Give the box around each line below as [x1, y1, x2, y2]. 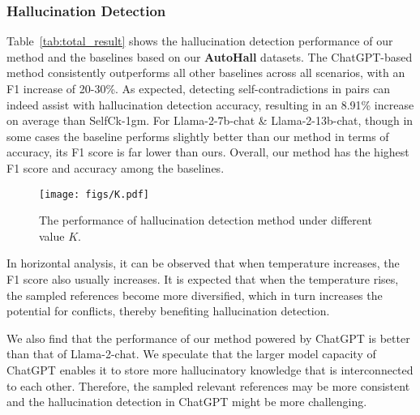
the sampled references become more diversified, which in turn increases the [6, 286, 383, 303]
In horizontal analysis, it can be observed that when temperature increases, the [6, 255, 400, 272]
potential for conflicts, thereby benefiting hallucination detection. [6, 302, 330, 319]
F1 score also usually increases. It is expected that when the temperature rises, [6, 271, 399, 287]
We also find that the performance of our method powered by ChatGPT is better [6, 329, 410, 346]
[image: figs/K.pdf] [39, 188, 150, 200]
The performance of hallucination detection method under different [39, 212, 372, 229]
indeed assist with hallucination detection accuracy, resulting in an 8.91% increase [6, 96, 414, 113]
